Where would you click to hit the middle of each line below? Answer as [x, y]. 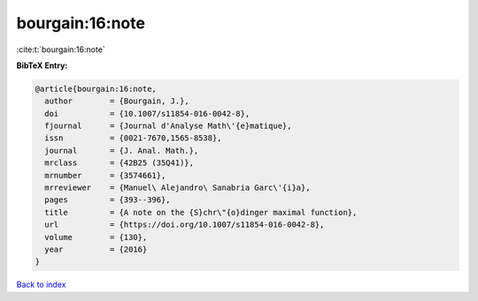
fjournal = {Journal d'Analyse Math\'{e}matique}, [168, 126]
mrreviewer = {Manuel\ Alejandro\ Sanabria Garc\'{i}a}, [177, 188]
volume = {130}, [96, 237]
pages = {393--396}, [108, 200]
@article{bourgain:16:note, [96, 89]
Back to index [41, 285]
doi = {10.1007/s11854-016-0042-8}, [147, 113]
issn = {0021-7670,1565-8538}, [133, 138]
